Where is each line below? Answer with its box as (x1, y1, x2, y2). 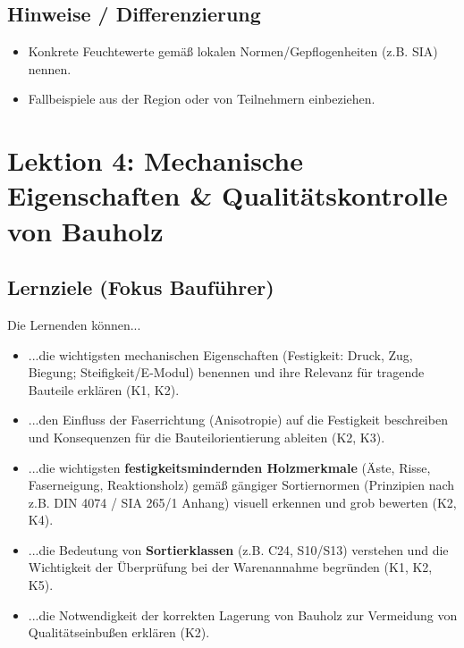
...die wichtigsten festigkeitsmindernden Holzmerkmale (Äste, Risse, (28, 458, 431, 476)
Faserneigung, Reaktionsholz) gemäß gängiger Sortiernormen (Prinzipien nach (28, 475, 455, 494)
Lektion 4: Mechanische (7, 142, 303, 179)
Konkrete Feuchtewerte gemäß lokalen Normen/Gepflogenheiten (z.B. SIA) (28, 42, 438, 61)
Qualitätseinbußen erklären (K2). (28, 623, 210, 642)
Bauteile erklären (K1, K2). (28, 380, 180, 399)
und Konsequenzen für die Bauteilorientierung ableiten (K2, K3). (28, 427, 385, 446)
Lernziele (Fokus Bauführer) (7, 274, 274, 301)
